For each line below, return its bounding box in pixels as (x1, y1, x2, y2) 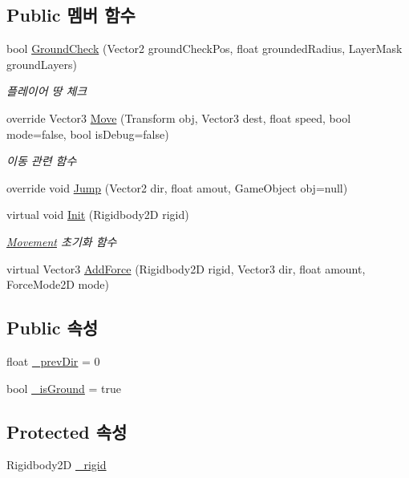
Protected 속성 (6, 419, 128, 444)
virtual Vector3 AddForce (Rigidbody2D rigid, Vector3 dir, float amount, (6, 260, 366, 277)
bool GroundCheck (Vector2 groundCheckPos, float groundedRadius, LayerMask (6, 40, 403, 57)
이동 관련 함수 (6, 152, 77, 169)
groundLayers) (6, 55, 77, 72)
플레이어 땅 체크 (6, 83, 87, 99)
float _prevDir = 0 (6, 352, 100, 369)
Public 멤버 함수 (6, 2, 136, 27)
